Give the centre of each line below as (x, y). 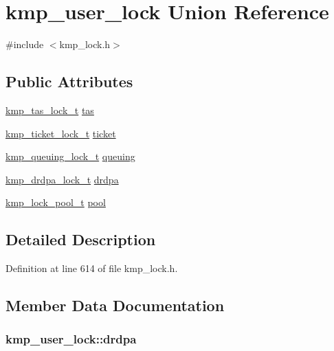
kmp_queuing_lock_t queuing (70, 156)
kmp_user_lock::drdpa (71, 339)
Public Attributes (69, 81)
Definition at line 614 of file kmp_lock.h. (92, 268)
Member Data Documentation (115, 305)
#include (25, 44)
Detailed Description (81, 239)
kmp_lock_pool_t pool (56, 202)
